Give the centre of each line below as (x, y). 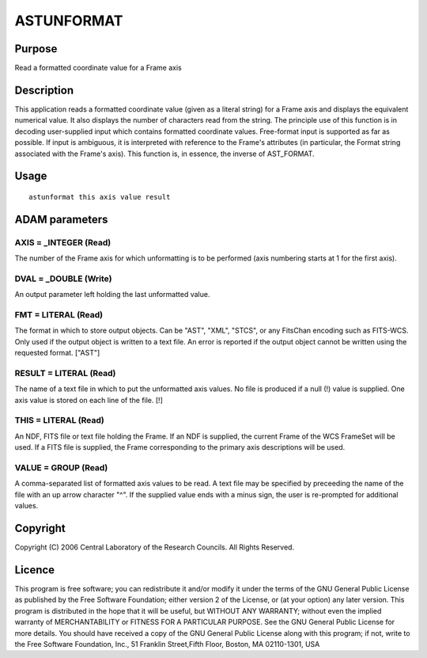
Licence (35, 570)
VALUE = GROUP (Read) (61, 467)
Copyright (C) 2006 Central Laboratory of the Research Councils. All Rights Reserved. (155, 547)
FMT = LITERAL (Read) (59, 315)
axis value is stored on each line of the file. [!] (89, 400)
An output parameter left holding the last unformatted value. (112, 295)
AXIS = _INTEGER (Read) (63, 242)
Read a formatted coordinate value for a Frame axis (98, 68)
